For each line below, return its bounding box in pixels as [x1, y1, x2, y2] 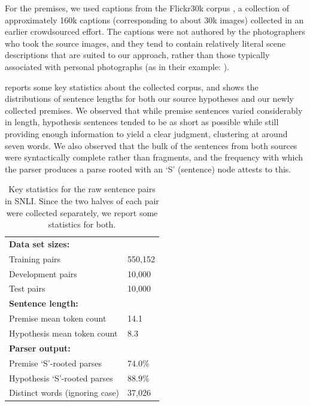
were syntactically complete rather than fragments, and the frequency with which [5, 151, 303, 163]
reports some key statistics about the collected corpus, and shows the [5, 80, 259, 93]
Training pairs [9, 252, 61, 265]
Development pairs [9, 267, 77, 280]
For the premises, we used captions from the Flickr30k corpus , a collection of [5, 2, 289, 14]
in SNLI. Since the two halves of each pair [5, 194, 159, 207]
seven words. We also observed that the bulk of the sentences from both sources [5, 139, 297, 152]
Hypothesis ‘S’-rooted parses [9, 371, 113, 384]
